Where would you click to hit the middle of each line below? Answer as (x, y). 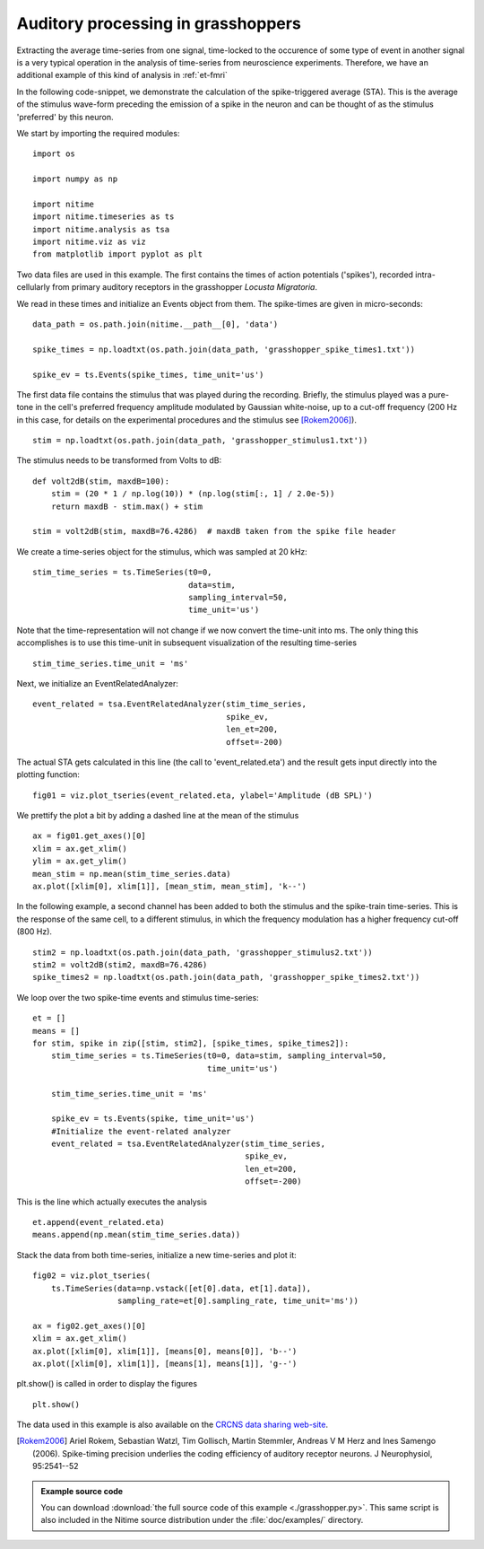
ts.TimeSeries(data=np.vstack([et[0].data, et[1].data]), (181, 1288)
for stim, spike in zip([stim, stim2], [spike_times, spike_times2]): (191, 1043)
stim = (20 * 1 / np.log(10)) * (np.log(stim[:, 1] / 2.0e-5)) (193, 494)
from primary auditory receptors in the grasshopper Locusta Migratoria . (185, 287)
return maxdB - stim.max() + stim (127, 506)
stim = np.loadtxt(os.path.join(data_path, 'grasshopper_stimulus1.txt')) (200, 441)
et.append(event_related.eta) (99, 1222)
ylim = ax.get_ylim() (80, 861)
